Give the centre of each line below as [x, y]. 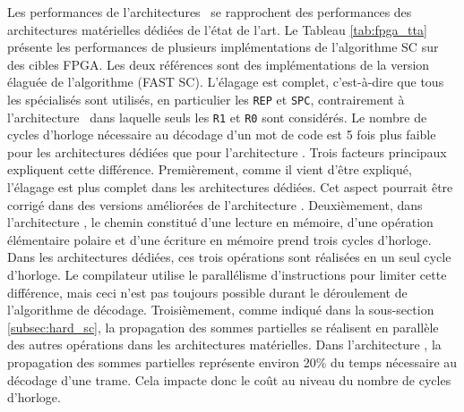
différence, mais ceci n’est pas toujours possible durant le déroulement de [207, 292]
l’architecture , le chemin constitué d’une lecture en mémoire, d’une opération [220, 222]
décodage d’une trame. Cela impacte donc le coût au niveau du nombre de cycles [229, 379]
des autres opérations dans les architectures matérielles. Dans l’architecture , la [224, 345]
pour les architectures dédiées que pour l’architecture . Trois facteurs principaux [227, 151]
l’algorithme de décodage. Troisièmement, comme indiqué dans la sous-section [221, 310]
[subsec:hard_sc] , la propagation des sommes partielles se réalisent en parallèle [223, 327]
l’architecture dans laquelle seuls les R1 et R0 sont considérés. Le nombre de [217, 117]
